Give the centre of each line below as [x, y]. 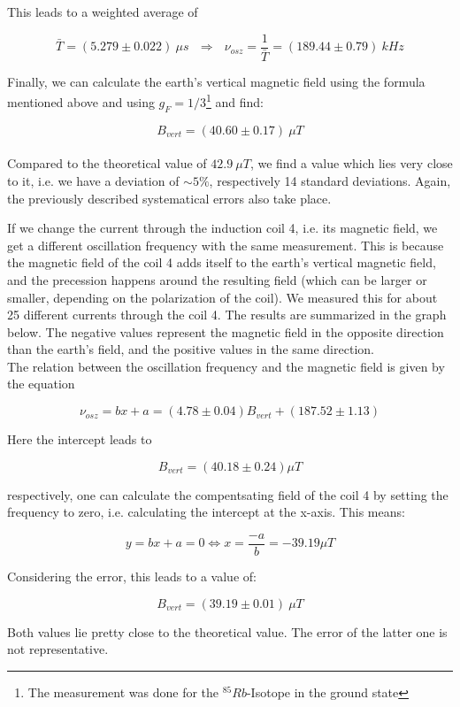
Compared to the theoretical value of [107, 163]
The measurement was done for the [123, 692]
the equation [41, 384]
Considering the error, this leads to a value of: [132, 576]
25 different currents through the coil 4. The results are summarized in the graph [227, 315]
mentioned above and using [81, 101]
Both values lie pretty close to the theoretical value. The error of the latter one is [227, 631]
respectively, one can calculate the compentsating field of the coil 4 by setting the [228, 494]
